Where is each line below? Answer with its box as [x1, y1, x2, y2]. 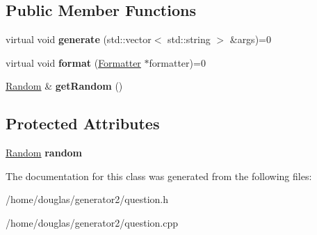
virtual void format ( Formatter [6, 55, 141, 70]
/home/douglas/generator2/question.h [6, 192, 168, 206]
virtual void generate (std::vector [6, 32, 152, 47]
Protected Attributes [6, 113, 160, 134]
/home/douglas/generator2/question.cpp [6, 215, 178, 229]
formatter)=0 [149, 55, 206, 70]
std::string [168, 32, 211, 47]
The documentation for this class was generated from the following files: [6, 168, 312, 183]
